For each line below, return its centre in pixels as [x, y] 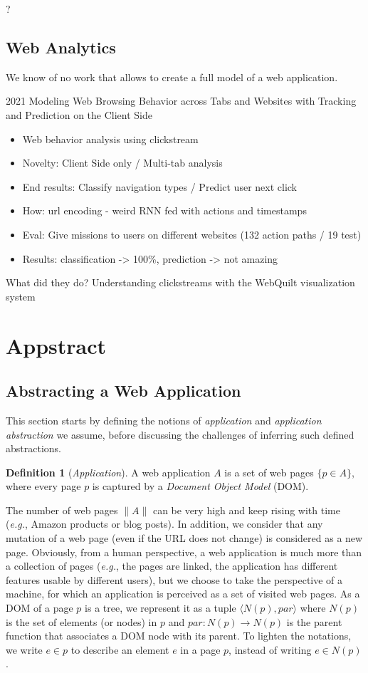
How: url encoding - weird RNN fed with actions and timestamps [164, 210]
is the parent [314, 621]
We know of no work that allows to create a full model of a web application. [172, 77]
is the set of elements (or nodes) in [82, 621]
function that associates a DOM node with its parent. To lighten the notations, [179, 636]
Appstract [56, 345]
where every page [43, 486]
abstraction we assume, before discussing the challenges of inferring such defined [180, 434]
